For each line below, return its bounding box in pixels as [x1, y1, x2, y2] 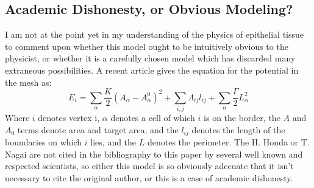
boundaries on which [5, 136, 82, 148]
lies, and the [90, 136, 137, 148]
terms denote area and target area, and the [17, 123, 179, 136]
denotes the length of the [191, 123, 285, 136]
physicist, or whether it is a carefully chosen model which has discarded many [5, 52, 296, 64]
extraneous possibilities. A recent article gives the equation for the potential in [5, 63, 299, 76]
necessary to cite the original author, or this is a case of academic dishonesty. [5, 171, 293, 184]
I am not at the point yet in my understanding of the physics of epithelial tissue [5, 28, 304, 41]
